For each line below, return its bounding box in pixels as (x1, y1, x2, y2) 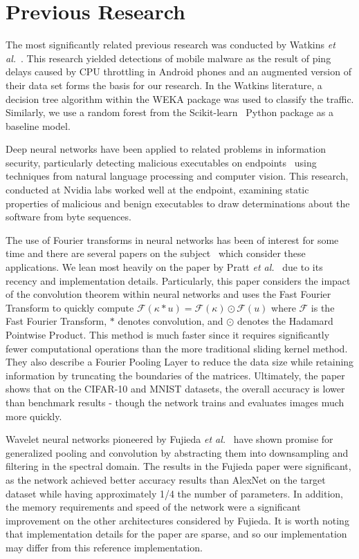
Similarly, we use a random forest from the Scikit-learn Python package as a (6, 105, 333, 120)
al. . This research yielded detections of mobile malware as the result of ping (6, 50, 331, 65)
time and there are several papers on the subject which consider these (6, 246, 306, 260)
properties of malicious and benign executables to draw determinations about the (6, 196, 350, 210)
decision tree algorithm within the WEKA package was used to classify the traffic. (6, 91, 354, 106)
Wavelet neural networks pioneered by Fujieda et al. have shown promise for (6, 432, 333, 446)
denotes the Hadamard (237, 314, 333, 328)
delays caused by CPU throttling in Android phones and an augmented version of (6, 64, 351, 79)
